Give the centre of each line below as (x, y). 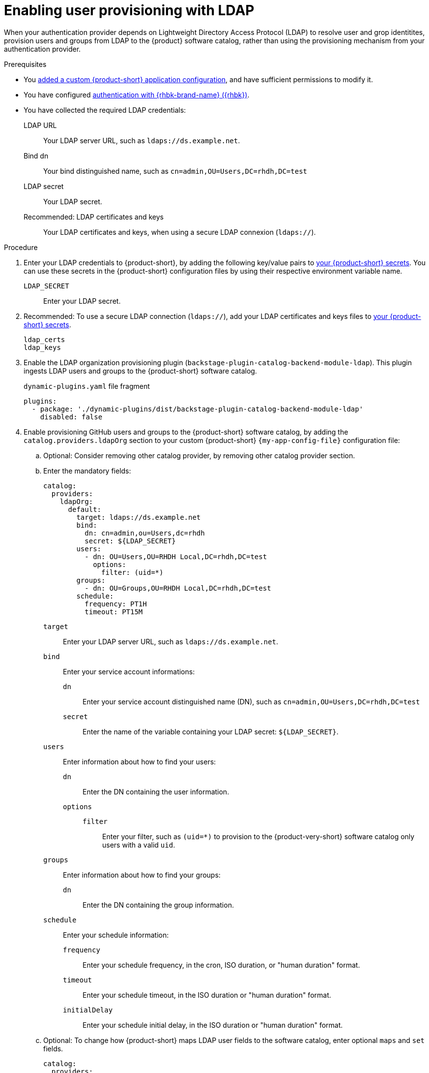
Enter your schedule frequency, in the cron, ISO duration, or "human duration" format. (221, 965)
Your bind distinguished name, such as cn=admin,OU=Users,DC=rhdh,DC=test (175, 171)
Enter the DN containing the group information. (158, 905)
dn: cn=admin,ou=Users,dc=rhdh (145, 533)
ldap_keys (42, 347)
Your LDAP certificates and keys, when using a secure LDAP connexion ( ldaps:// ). (180, 232)
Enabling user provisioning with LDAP (129, 10)
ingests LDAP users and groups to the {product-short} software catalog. (140, 371)
